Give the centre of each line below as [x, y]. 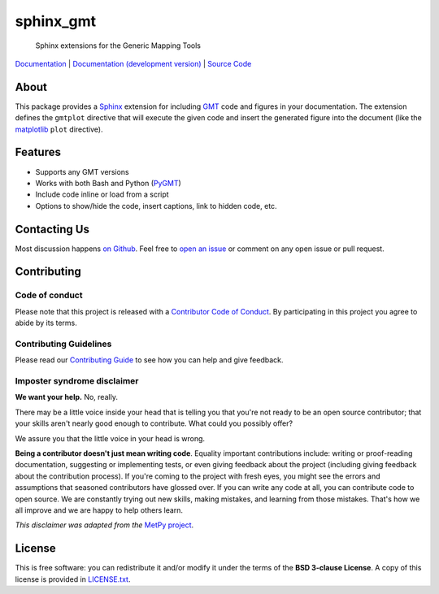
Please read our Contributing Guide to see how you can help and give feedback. [149, 360]
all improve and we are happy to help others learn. [99, 510]
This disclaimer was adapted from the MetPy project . [104, 525]
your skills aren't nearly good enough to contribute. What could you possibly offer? [154, 423]
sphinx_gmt [56, 21]
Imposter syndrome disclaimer [77, 381]
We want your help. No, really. [66, 397]
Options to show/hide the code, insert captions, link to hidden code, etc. [156, 206]
